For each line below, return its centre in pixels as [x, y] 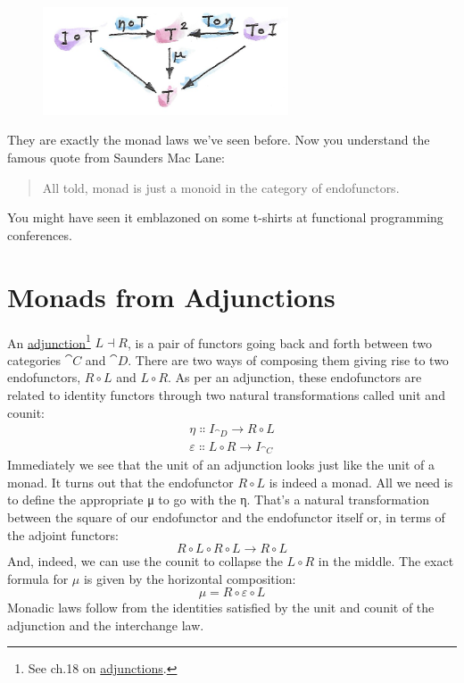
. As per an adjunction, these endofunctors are [295, 377]
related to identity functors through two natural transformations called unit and [226, 394]
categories [34, 359]
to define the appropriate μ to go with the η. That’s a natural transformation [218, 500]
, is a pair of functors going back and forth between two [279, 342]
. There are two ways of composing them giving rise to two [288, 359]
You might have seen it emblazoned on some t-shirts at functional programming [225, 217]
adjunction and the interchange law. [106, 625]
